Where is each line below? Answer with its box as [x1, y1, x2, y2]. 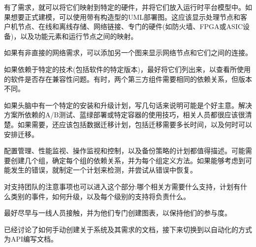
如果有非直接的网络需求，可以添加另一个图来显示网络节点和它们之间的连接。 [4, 47, 252, 58]
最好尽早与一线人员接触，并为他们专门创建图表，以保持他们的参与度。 [4, 208, 231, 218]
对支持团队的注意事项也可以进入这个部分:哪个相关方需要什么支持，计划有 [4, 181, 240, 191]
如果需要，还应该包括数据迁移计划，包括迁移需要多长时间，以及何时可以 [17, 119, 252, 129]
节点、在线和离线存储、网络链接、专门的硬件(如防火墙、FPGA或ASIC [17, 21, 243, 32]
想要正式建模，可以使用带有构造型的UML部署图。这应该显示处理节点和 [10, 11, 241, 22]
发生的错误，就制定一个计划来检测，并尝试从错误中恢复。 [10, 165, 197, 175]
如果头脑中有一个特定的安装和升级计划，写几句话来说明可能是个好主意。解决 [4, 100, 252, 110]
